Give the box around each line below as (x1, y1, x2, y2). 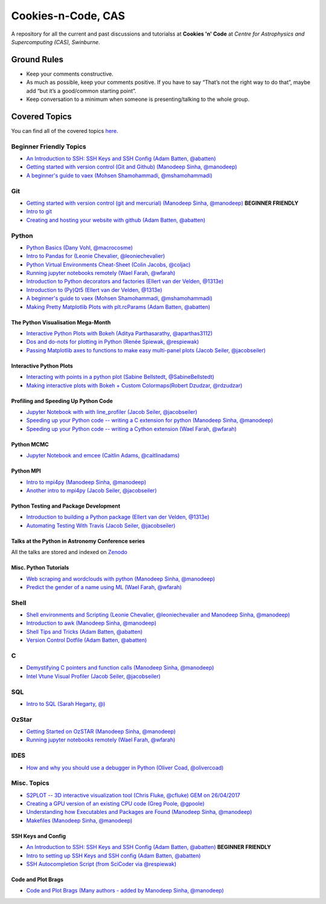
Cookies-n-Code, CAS (11, 9, 125, 22)
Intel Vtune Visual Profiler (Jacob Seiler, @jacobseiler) (26, 673, 161, 680)
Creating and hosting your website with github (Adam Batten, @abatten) (26, 216, 206, 224)
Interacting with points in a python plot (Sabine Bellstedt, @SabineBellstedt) (26, 373, 214, 381)
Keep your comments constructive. (26, 70, 114, 77)
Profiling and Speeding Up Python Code (11, 397, 113, 404)
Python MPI (11, 467, 42, 474)
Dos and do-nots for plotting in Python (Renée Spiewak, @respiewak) (26, 338, 199, 346)
